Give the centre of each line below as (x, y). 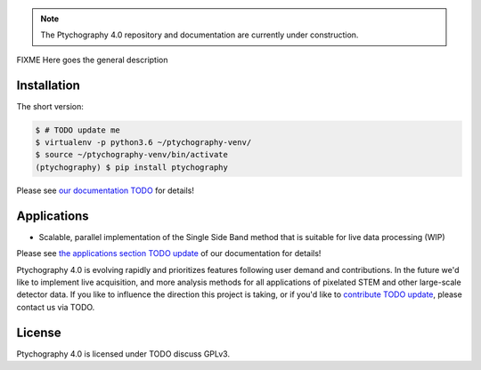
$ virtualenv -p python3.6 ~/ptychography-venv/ (143, 143)
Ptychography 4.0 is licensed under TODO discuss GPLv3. (123, 354)
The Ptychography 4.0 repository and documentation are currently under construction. (200, 35)
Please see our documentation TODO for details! (106, 190)
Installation (48, 85)
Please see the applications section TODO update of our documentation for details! (169, 253)
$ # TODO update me (77, 130)
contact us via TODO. (56, 307)
